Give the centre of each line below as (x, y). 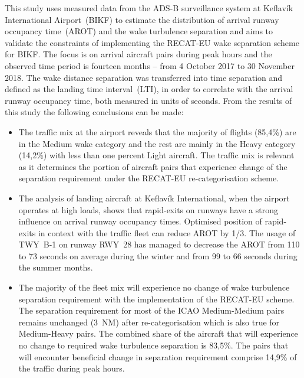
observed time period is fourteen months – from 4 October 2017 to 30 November (150, 65)
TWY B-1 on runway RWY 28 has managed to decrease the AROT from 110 (159, 244)
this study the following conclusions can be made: (94, 112)
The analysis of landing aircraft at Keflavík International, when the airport (154, 198)
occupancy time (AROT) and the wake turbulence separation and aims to (139, 31)
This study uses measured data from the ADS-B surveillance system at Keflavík (149, 8)
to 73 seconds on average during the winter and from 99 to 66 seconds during (158, 255)
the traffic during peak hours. (72, 368)
